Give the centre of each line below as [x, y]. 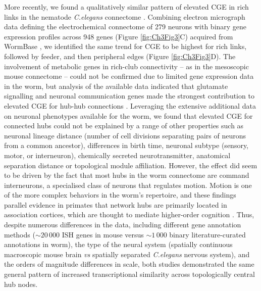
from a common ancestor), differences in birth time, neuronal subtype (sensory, [126, 145]
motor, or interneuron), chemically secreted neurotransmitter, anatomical [117, 155]
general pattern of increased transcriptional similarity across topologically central [129, 274]
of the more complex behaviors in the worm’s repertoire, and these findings [120, 195]
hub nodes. [21, 284]
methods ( [20, 234]
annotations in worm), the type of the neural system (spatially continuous [118, 244]
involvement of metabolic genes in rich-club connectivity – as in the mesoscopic [126, 66]
